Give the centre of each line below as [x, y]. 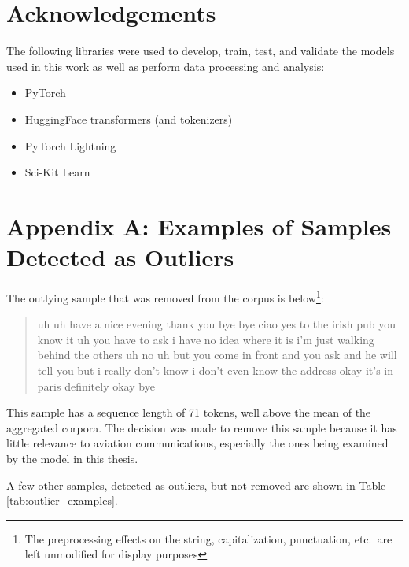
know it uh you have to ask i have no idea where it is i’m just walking [206, 339]
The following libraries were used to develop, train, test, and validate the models [201, 51]
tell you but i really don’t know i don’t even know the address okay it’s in [216, 371]
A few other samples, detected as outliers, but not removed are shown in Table [196, 485]
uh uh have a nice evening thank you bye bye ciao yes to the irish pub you [216, 324]
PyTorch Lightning [70, 145]
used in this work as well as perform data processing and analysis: [166, 66]
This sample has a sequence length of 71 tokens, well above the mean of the [189, 412]
